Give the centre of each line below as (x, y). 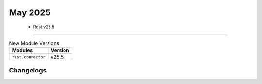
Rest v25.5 (44, 27)
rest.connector (29, 57)
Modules (22, 50)
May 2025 (30, 12)
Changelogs (28, 70)
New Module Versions (34, 43)
